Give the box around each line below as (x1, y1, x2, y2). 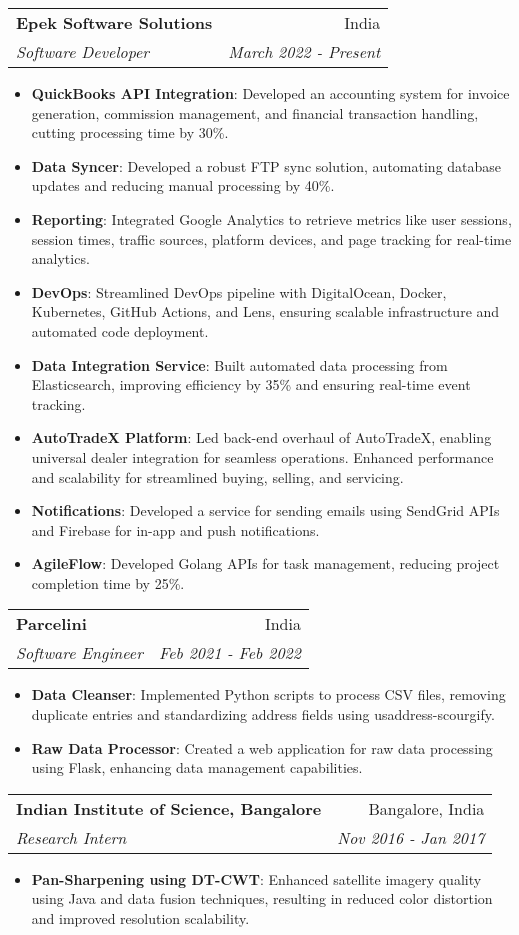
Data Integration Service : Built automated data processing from (31, 354, 448, 375)
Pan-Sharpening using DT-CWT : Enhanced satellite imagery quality (31, 868, 482, 889)
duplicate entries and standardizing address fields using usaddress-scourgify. (31, 704, 495, 725)
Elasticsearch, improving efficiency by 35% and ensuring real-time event (31, 374, 471, 395)
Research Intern (16, 825, 127, 849)
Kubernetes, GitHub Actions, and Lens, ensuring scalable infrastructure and (31, 301, 500, 322)
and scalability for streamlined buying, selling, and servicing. (31, 466, 404, 487)
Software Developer (16, 40, 150, 63)
